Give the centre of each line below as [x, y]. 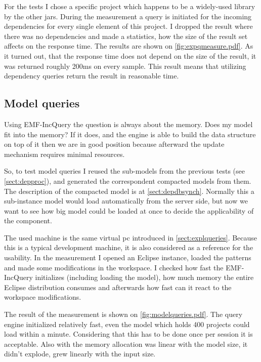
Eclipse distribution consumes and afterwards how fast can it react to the [118, 287]
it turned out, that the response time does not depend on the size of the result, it [130, 55]
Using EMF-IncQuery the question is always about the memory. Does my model [128, 124]
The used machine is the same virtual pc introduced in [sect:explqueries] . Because [131, 237]
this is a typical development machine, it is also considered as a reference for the [129, 247]
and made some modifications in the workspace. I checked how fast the [114, 267]
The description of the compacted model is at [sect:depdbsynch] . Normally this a [129, 191]
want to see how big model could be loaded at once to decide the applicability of [129, 210]
